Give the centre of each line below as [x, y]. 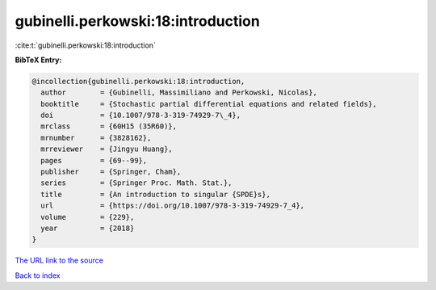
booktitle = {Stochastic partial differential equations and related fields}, [209, 104]
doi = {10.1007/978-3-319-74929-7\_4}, [141, 116]
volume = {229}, [88, 217]
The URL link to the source [59, 261]
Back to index [38, 275]
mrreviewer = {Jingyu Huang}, [107, 149]
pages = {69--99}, [94, 160]
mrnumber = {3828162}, [96, 138]
